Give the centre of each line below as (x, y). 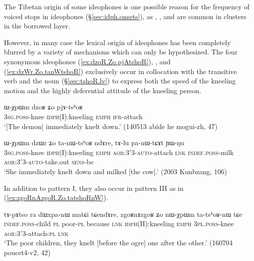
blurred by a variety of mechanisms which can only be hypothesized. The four (121, 52)
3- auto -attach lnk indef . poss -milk (182, 152)
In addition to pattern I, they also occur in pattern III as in (94, 188)
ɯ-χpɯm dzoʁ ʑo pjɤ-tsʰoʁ (43, 107)
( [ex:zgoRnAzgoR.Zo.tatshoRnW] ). (56, 197)
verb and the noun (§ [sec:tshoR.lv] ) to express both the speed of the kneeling (120, 81)
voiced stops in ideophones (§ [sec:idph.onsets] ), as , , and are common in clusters (125, 16)
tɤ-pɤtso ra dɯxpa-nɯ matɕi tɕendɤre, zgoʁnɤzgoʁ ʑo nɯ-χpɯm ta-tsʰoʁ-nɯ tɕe (123, 214)
